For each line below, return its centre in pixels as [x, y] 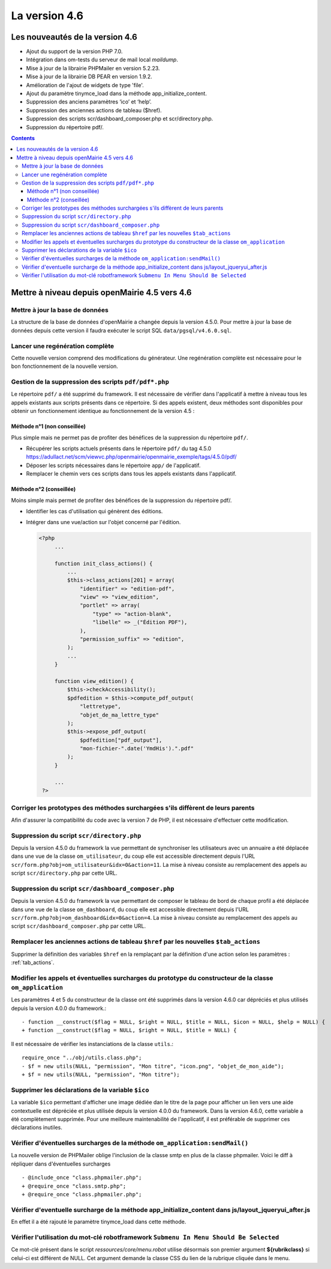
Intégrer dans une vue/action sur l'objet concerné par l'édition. [103, 522]
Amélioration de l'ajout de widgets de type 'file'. [85, 85]
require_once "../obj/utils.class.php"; [82, 1058]
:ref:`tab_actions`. [33, 962]
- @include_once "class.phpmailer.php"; [82, 1178]
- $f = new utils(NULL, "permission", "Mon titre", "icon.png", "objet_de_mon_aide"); [153, 1066]
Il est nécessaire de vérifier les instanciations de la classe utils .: [92, 1044]
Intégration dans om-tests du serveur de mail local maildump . [102, 60]
